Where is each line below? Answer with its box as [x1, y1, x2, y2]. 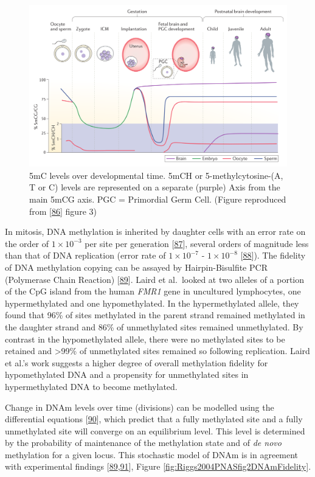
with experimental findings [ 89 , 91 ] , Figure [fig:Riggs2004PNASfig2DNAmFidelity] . [5, 460, 311, 473]
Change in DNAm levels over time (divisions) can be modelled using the [5, 400, 274, 413]
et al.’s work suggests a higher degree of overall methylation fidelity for [5, 356, 268, 369]
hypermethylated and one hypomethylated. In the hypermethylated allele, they [5, 296, 299, 309]
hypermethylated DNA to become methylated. [5, 380, 178, 392]
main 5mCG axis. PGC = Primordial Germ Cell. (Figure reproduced [29, 193, 286, 206]
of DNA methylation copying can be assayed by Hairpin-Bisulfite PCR [5, 260, 268, 273]
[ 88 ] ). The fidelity [240, 249, 306, 262]
